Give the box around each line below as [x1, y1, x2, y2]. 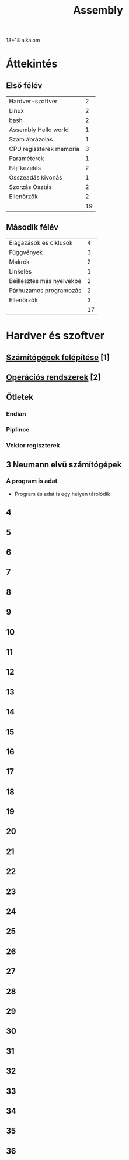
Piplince [6, 426, 30, 434]
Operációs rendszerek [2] [6, 372, 101, 382]
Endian [6, 410, 26, 418]
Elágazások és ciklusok [9, 239, 73, 247]
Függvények [9, 248, 43, 256]
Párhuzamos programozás [9, 286, 82, 294]
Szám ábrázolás [9, 136, 53, 144]
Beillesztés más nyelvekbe [9, 277, 82, 285]
